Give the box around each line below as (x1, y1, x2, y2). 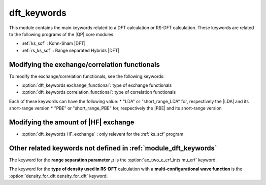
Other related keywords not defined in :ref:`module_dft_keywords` (9, 144, 217, 152)
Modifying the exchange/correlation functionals (9, 60, 160, 69)
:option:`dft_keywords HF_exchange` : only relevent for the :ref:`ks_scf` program (21, 131, 184, 137)
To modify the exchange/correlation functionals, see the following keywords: (9, 73, 165, 79)
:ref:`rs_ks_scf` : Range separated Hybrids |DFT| (21, 47, 120, 53)
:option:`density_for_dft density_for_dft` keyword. (9, 173, 108, 179)
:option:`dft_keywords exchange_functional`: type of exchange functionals (21, 82, 172, 88)
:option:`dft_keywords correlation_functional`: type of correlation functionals (21, 89, 176, 95)
